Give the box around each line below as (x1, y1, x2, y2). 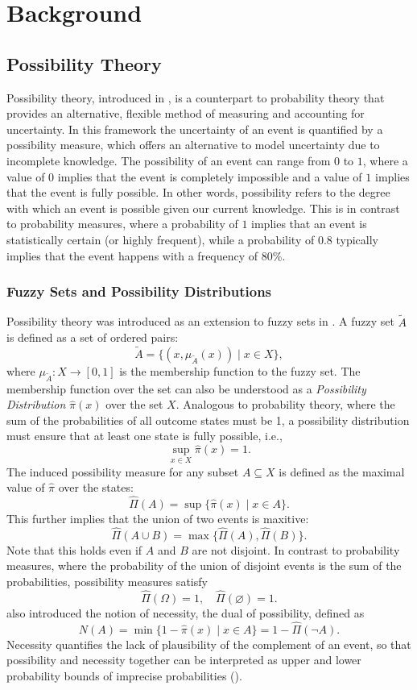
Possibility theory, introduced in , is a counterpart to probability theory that (6, 89, 385, 106)
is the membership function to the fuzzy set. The (119, 362, 361, 379)
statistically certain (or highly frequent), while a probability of (6, 231, 315, 247)
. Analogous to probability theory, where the (175, 396, 395, 413)
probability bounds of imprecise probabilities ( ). (6, 667, 242, 684)
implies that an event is (251, 215, 367, 232)
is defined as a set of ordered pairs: (6, 329, 179, 346)
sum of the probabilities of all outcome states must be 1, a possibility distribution (6, 411, 410, 428)
